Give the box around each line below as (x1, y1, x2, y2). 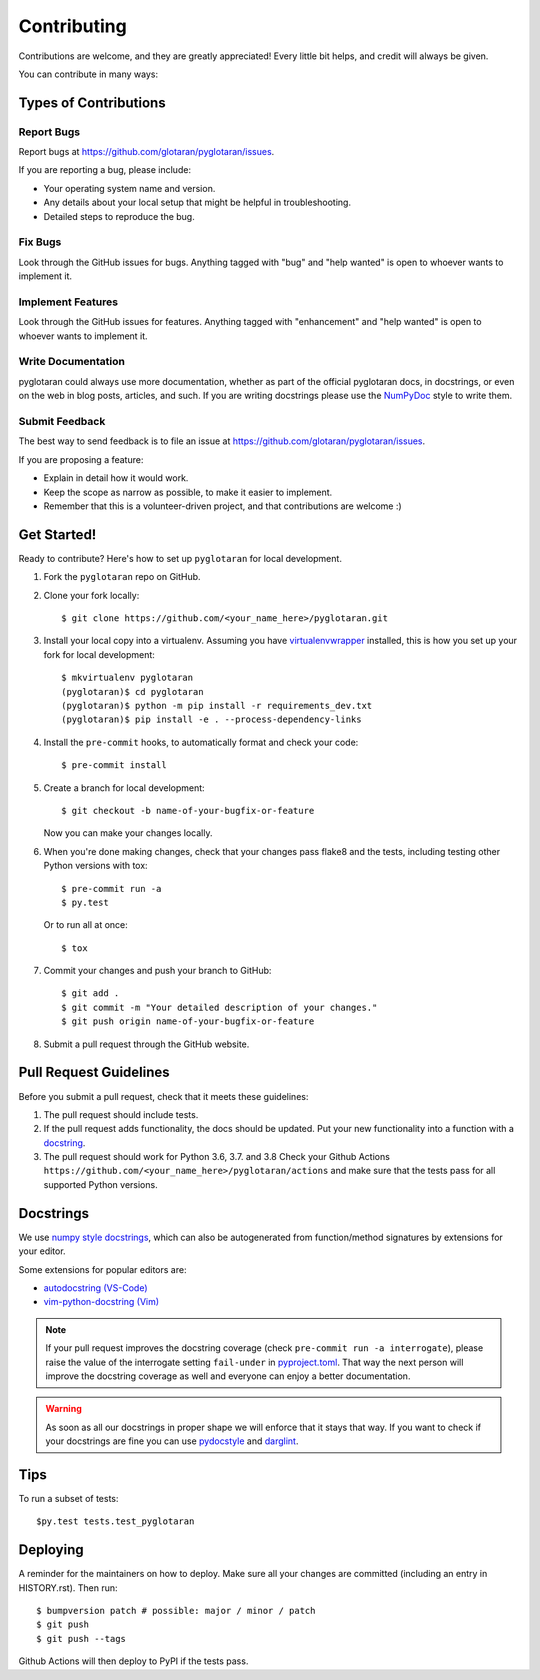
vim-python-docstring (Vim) (43, 1296, 160, 1308)
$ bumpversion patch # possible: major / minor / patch (36, 1605, 316, 1617)
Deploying (18, 1541, 84, 1559)
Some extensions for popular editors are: (18, 1263, 187, 1275)
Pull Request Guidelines (18, 1064, 170, 1081)
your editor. (18, 1245, 66, 1257)
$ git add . (61, 988, 120, 999)
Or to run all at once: (43, 919, 129, 931)
